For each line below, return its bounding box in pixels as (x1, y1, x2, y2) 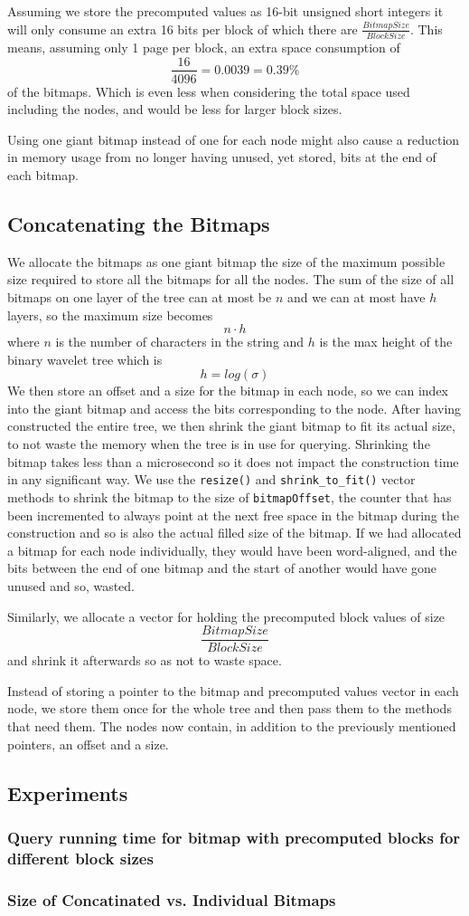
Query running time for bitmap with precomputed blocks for (7, 825, 461, 848)
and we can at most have (286, 287, 426, 306)
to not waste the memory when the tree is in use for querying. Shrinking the (7, 434, 430, 453)
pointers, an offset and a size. (7, 734, 169, 753)
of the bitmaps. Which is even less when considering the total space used (7, 81, 410, 100)
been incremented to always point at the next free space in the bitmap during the (7, 505, 459, 524)
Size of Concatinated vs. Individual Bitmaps (7, 888, 336, 911)
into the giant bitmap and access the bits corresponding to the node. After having (7, 398, 462, 417)
